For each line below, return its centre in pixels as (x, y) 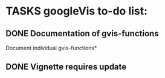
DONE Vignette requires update (66, 67)
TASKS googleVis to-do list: (77, 11)
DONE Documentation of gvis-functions (82, 34)
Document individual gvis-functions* (51, 48)
